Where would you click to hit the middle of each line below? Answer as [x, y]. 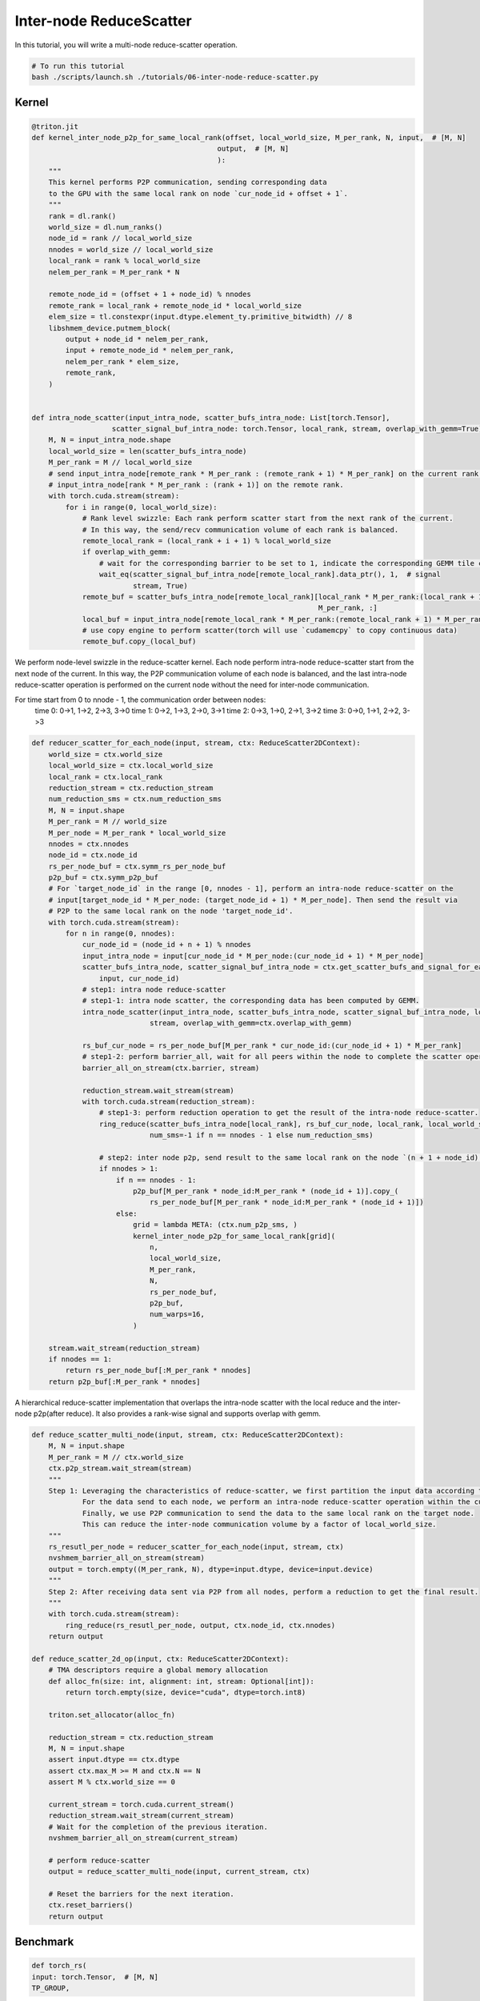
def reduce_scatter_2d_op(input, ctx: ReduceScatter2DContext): [160, 1658]
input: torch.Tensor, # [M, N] [95, 1977]
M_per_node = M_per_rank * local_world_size [137, 833]
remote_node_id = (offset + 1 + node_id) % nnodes [150, 295]
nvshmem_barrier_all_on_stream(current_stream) [144, 1838]
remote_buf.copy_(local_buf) [139, 642]
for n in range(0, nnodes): [120, 934]
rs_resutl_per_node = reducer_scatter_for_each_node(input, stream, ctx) [196, 1546]
